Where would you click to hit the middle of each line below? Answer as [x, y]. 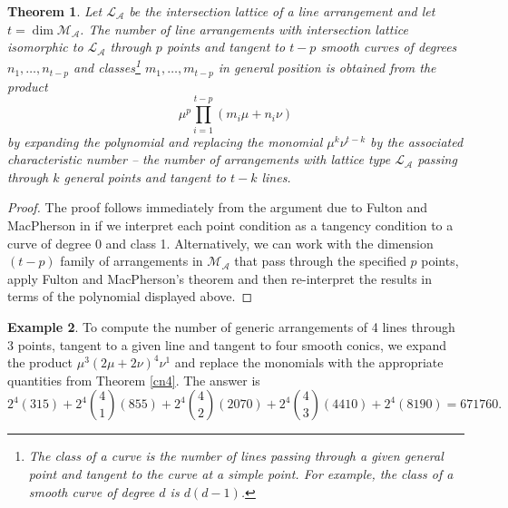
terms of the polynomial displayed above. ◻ [130, 296]
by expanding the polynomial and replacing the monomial [165, 141]
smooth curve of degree [92, 491]
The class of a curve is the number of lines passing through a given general [236, 456]
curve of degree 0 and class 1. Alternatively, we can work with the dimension [220, 243]
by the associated [417, 141]
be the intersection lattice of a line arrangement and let [282, 11]
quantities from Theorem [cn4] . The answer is [134, 380]
